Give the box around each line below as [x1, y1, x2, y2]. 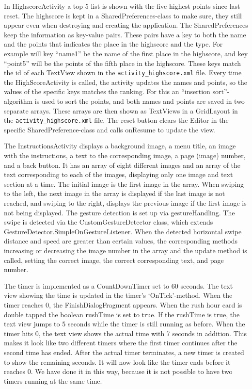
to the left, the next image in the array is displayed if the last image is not [4, 188, 225, 198]
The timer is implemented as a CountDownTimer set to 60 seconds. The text [4, 280, 233, 291]
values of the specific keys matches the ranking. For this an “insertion [4, 86, 210, 97]
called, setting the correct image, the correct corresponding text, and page [4, 255, 224, 265]
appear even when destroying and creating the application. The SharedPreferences [4, 20, 248, 30]
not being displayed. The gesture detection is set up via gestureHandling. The [4, 207, 235, 217]
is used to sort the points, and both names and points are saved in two [34, 96, 245, 106]
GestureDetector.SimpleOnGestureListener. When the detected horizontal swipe [4, 226, 242, 236]
